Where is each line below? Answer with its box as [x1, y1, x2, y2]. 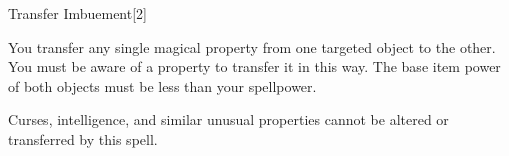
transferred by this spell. [8, 128, 158, 149]
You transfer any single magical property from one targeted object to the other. [8, 36, 496, 57]
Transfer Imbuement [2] [8, 3, 148, 23]
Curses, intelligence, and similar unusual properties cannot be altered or [8, 109, 449, 130]
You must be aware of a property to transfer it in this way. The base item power [8, 56, 501, 77]
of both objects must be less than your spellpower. [8, 75, 317, 96]
